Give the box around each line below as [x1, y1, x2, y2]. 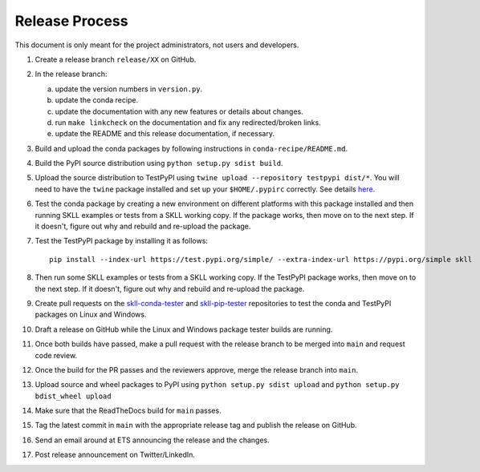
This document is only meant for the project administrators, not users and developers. [14, 40, 299, 50]
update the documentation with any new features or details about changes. [55, 107, 304, 116]
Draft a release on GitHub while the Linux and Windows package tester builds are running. [35, 325, 333, 334]
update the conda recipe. [55, 95, 139, 105]
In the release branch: [35, 69, 108, 79]
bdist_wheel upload [35, 391, 112, 401]
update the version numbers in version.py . [55, 84, 203, 94]
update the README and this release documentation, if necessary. [55, 129, 275, 139]
